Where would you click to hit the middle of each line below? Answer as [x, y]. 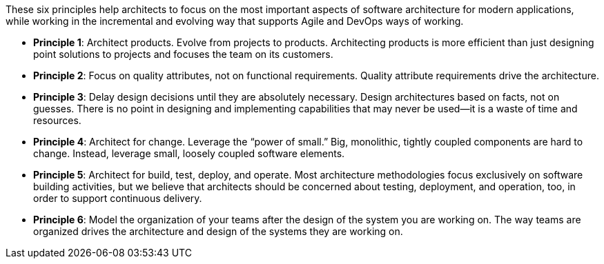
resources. [57, 120]
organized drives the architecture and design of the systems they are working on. [218, 231]
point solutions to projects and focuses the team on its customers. [183, 54]
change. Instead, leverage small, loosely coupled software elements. [189, 153]
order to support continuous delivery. [118, 198]
